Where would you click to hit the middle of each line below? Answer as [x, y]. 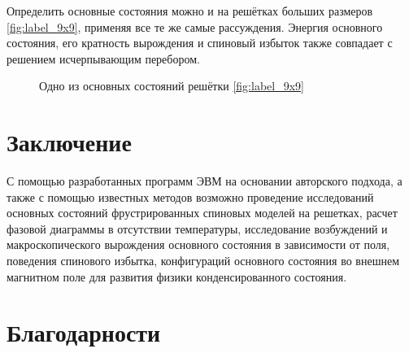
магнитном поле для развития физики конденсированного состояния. [177, 276]
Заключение [69, 142]
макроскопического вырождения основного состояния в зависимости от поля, [198, 244]
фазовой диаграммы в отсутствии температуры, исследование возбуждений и [197, 228]
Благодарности [84, 332]
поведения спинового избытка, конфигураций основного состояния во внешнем [203, 261]
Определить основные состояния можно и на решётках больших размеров [190, 11]
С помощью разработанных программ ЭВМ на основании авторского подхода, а [204, 181]
